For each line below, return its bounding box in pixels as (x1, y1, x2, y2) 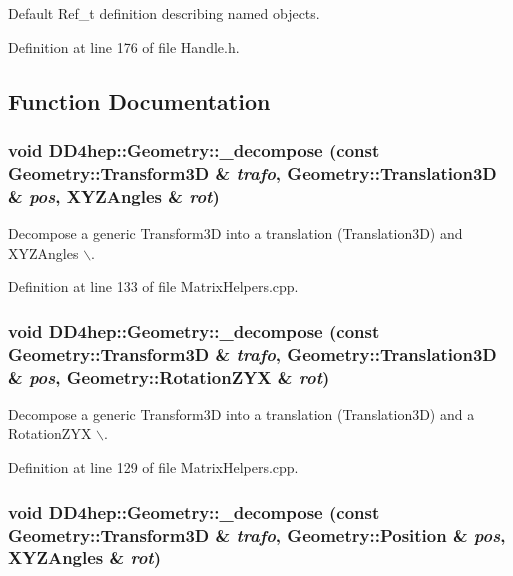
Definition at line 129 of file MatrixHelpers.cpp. (8, 457, 299, 478)
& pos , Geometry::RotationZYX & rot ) (8, 364, 330, 389)
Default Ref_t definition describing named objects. (8, 3, 320, 23)
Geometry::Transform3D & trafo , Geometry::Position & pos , (8, 522, 506, 547)
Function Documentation (8, 85, 271, 116)
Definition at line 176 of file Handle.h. (8, 36, 240, 57)
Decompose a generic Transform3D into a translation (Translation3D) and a (8, 403, 475, 424)
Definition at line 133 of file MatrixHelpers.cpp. (8, 276, 299, 297)
